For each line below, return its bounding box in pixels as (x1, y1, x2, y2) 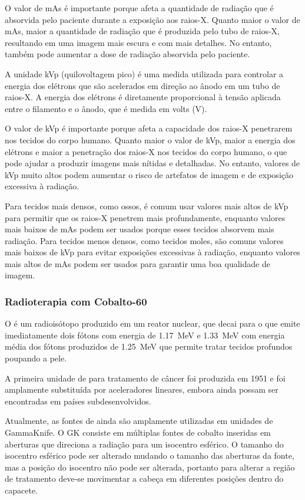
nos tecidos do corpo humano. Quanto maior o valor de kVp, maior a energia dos (5, 133, 296, 146)
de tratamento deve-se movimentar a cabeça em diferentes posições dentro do (5, 472, 284, 485)
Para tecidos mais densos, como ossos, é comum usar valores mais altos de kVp (5, 199, 289, 212)
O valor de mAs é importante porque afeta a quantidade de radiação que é (5, 2, 274, 14)
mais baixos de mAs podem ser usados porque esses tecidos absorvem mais (5, 223, 274, 235)
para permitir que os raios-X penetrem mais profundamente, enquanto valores (5, 211, 286, 223)
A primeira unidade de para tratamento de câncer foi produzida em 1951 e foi (5, 371, 286, 384)
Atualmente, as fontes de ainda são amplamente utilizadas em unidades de (5, 415, 273, 427)
